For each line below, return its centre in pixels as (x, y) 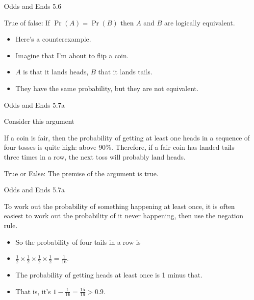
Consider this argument (39, 121)
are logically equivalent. (200, 22)
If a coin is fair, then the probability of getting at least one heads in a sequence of (127, 137)
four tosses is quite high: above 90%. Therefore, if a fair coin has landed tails (119, 147)
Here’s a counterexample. (53, 39)
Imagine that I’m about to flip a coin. (72, 55)
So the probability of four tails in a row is (78, 242)
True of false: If (27, 22)
